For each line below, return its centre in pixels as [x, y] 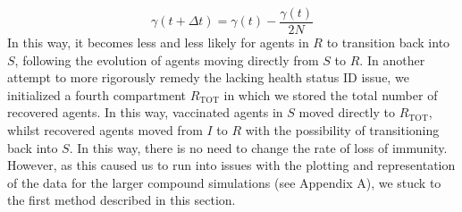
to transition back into [388, 42]
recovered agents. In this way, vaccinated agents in [145, 112]
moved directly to [347, 112]
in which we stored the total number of [331, 94]
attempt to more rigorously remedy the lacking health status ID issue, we [208, 77]
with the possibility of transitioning [342, 130]
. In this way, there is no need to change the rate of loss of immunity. [258, 147]
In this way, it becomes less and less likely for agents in [158, 42]
